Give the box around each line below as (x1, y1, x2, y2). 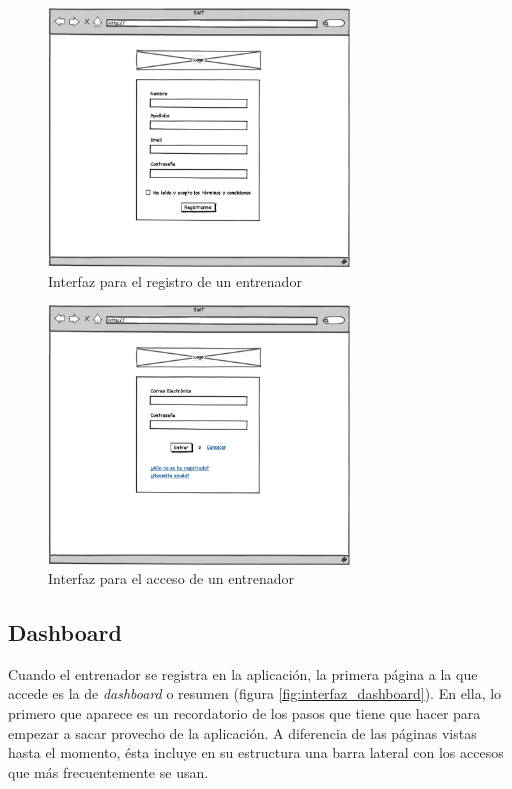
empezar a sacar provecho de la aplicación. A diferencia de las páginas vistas (8, 722, 477, 743)
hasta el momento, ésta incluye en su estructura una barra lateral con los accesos (8, 742, 504, 763)
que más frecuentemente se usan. (8, 761, 209, 782)
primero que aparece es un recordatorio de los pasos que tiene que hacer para (8, 703, 481, 724)
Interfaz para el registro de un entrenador (48, 270, 302, 291)
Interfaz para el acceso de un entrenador (48, 568, 294, 589)
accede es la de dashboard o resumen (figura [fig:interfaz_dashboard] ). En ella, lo (8, 683, 502, 704)
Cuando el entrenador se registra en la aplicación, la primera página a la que (8, 663, 478, 684)
